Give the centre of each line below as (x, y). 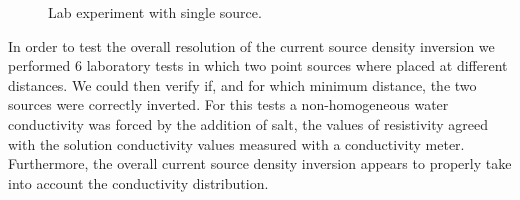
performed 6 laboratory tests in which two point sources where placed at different (258, 65)
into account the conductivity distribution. (138, 182)
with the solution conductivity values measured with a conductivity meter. (236, 143)
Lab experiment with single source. (155, 12)
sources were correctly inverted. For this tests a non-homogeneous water (228, 104)
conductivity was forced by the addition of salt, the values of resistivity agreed (248, 123)
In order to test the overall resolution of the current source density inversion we (251, 45)
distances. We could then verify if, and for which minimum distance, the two (242, 84)
